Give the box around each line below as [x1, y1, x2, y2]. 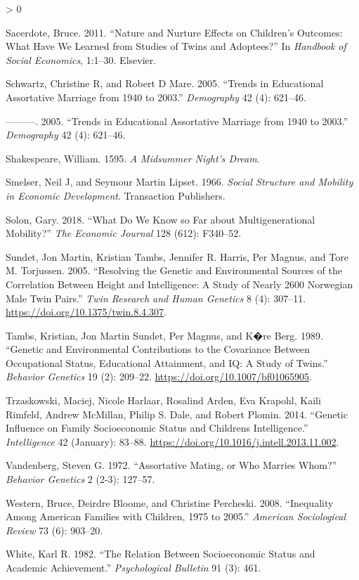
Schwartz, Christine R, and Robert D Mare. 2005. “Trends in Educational [6, 76, 324, 91]
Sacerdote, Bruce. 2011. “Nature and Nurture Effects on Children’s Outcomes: [6, 25, 343, 39]
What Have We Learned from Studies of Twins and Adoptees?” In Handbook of [6, 39, 346, 53]
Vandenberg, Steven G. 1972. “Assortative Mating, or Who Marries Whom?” [6, 458, 337, 472]
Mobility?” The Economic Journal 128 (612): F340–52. [6, 226, 242, 240]
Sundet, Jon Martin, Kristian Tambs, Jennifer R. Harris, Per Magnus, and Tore [6, 249, 348, 264]
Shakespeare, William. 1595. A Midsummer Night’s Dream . [6, 150, 260, 165]
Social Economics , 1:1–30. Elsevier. [6, 52, 157, 67]
